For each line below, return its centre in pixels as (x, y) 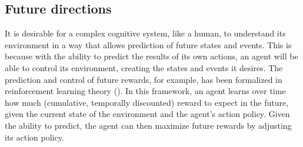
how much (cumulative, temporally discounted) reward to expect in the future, (147, 102)
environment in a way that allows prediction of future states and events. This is (148, 44)
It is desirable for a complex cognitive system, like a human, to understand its (145, 33)
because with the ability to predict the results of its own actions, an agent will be (151, 56)
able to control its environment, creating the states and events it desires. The (144, 67)
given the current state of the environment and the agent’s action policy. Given (147, 114)
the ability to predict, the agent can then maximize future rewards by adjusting (148, 125)
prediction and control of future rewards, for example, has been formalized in (144, 79)
